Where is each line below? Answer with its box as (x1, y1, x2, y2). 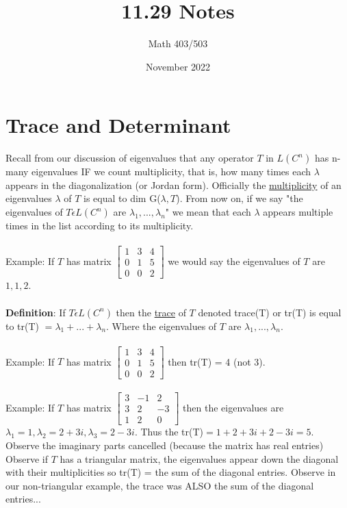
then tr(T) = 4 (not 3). (168, 354, 266, 368)
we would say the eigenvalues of (168, 253, 300, 268)
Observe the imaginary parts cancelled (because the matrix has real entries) (5, 438, 324, 453)
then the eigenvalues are (183, 400, 284, 414)
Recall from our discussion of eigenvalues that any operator (5, 151, 254, 165)
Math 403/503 (148, 36, 208, 51)
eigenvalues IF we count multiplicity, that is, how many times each (31, 164, 311, 179)
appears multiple (263, 205, 333, 219)
